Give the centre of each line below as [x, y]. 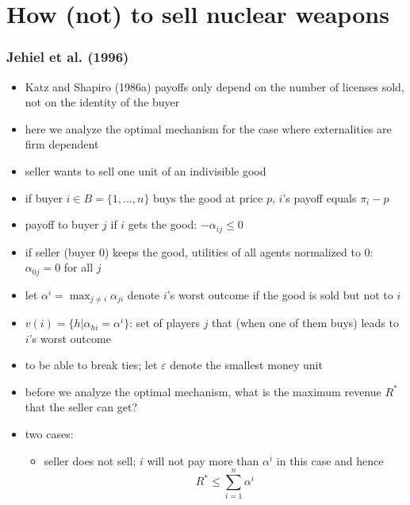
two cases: [49, 434]
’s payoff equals [320, 197]
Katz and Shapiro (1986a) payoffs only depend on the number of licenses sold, [215, 86]
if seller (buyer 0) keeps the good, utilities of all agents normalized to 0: [199, 251]
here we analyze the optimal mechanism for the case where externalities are [208, 128]
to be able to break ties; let [91, 365]
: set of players [165, 323]
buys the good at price [208, 197]
